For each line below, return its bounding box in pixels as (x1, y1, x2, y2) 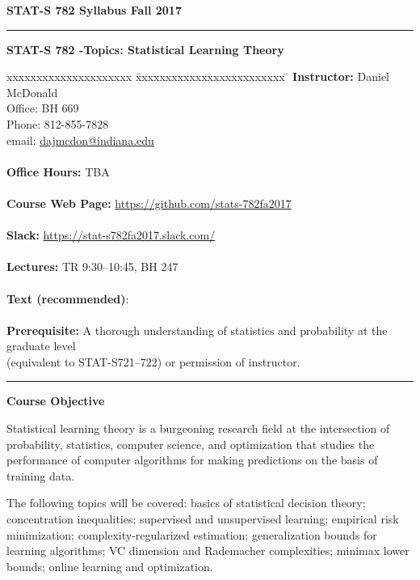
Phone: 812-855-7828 (6, 115, 109, 132)
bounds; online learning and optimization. (6, 557, 213, 574)
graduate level (6, 337, 76, 354)
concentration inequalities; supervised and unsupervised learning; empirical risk (6, 510, 399, 527)
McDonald (6, 83, 58, 100)
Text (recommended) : (6, 290, 129, 307)
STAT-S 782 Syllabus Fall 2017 (6, 2, 182, 18)
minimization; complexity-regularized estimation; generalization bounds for (6, 526, 377, 543)
